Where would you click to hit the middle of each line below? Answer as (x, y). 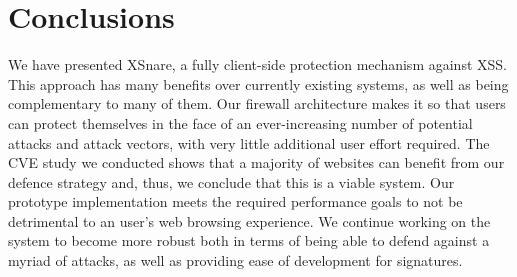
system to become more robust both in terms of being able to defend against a (249, 240)
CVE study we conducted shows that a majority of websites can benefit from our (256, 162)
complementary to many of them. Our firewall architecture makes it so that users (257, 103)
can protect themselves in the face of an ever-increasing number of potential (240, 122)
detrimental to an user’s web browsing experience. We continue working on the (249, 220)
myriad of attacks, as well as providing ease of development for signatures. (235, 260)
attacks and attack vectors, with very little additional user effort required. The (249, 142)
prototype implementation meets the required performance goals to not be (235, 201)
